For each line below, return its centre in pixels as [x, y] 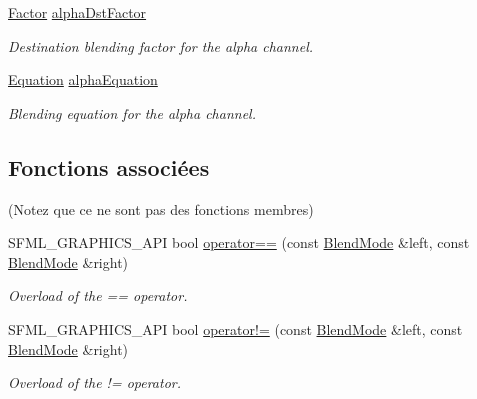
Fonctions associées [109, 166]
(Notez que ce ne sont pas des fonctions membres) [161, 208]
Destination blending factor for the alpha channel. [161, 45]
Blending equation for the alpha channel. [132, 112]
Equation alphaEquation [83, 79]
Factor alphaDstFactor [77, 12]
